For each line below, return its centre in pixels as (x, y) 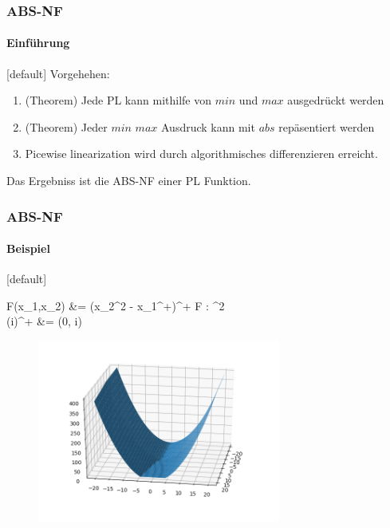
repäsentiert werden (327, 126)
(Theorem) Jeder (66, 126)
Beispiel (28, 248)
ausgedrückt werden (336, 100)
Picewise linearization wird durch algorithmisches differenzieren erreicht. (201, 154)
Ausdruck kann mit (208, 126)
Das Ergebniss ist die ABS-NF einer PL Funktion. (129, 181)
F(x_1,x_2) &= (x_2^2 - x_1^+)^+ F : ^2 (116, 305)
